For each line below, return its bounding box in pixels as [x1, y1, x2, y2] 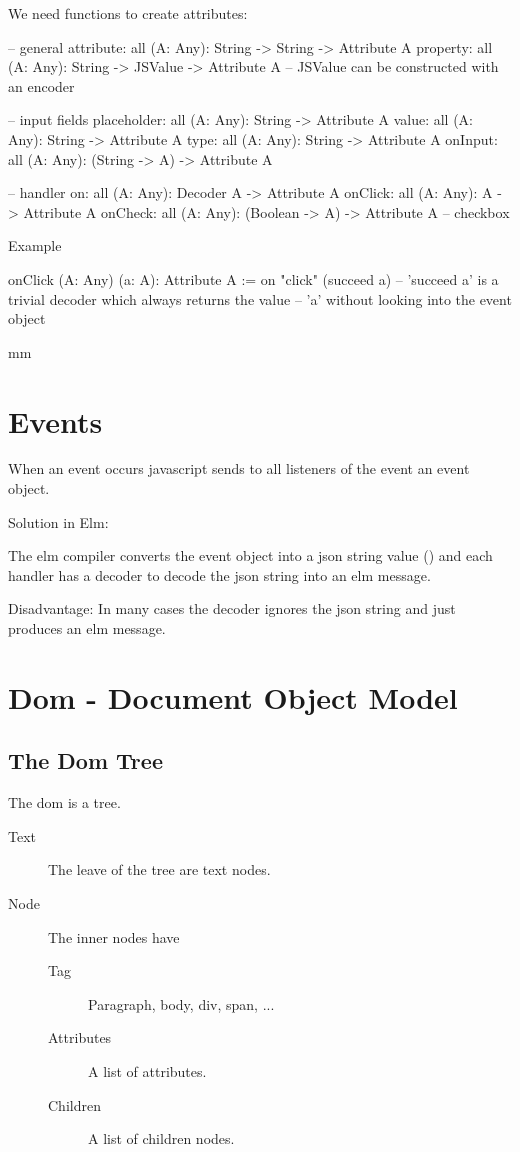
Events [8, 400, 103, 441]
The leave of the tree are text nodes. [48, 859, 271, 880]
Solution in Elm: [8, 511, 109, 532]
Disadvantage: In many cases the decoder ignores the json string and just [8, 598, 456, 619]
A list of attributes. [88, 1060, 207, 1081]
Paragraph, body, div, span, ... [88, 993, 275, 1014]
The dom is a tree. [8, 792, 121, 813]
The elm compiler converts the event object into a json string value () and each [8, 545, 493, 566]
